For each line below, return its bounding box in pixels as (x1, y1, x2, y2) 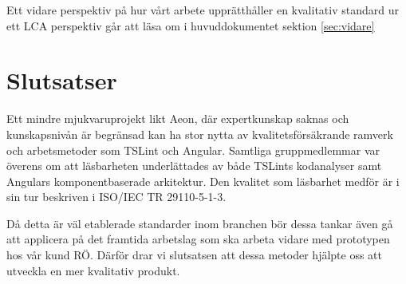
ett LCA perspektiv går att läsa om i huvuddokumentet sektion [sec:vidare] (6, 17, 375, 34)
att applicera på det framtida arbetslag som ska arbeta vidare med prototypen (6, 231, 390, 247)
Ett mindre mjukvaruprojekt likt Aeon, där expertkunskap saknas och (6, 110, 349, 127)
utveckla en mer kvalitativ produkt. (6, 262, 180, 278)
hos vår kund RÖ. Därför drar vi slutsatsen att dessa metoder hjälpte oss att (6, 247, 383, 263)
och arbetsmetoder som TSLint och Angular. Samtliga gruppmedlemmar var (6, 141, 380, 158)
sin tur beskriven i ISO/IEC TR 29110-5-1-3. (6, 188, 227, 205)
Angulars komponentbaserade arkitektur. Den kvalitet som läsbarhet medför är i (6, 172, 400, 189)
